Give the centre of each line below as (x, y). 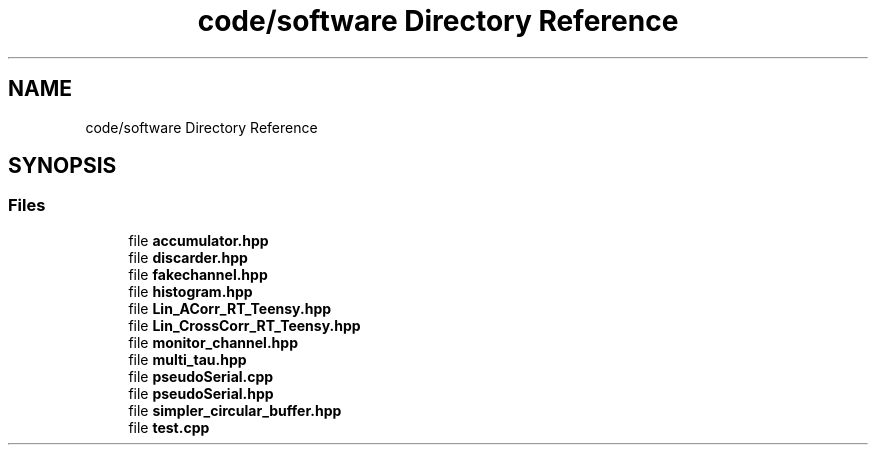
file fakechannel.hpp (198, 274)
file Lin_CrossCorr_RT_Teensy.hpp (244, 325)
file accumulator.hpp (198, 240)
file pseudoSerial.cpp (201, 376)
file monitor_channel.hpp (213, 342)
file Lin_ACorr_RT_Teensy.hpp (230, 308)
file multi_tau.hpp (187, 359)
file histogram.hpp (190, 291)
